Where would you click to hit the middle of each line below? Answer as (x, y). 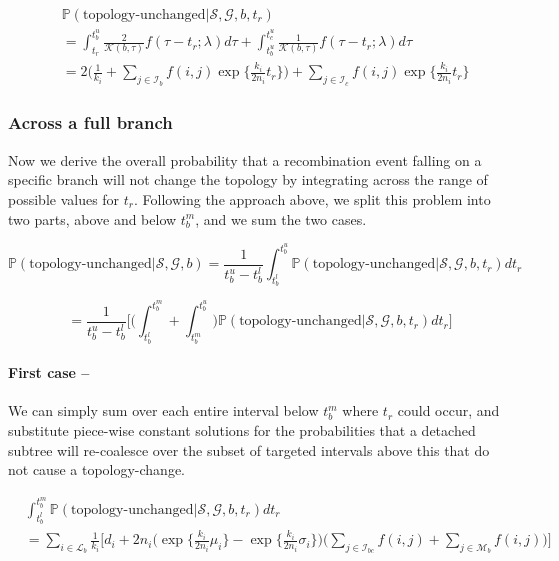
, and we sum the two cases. (281, 218)
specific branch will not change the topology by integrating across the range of (248, 179)
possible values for (64, 198)
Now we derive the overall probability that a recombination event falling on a (245, 159)
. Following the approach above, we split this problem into (312, 198)
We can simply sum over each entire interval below (163, 410)
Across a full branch (90, 122)
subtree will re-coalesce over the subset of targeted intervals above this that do (249, 449)
